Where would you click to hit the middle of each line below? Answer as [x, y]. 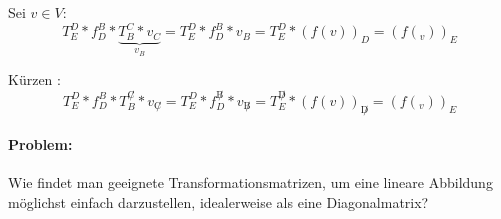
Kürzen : [34, 79]
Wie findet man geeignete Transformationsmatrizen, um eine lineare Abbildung [250, 182]
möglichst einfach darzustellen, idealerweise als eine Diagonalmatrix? [218, 201]
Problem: [40, 144]
